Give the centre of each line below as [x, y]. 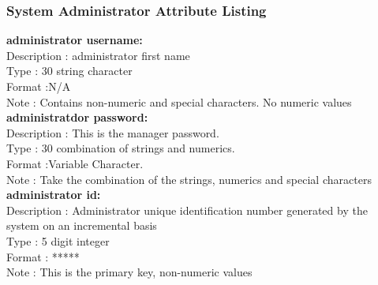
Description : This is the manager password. [113, 132]
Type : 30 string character [69, 71]
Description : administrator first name [98, 55]
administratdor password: [77, 117]
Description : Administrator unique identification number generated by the [187, 210]
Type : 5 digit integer [58, 240]
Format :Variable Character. [75, 163]
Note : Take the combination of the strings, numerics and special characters [189, 179]
